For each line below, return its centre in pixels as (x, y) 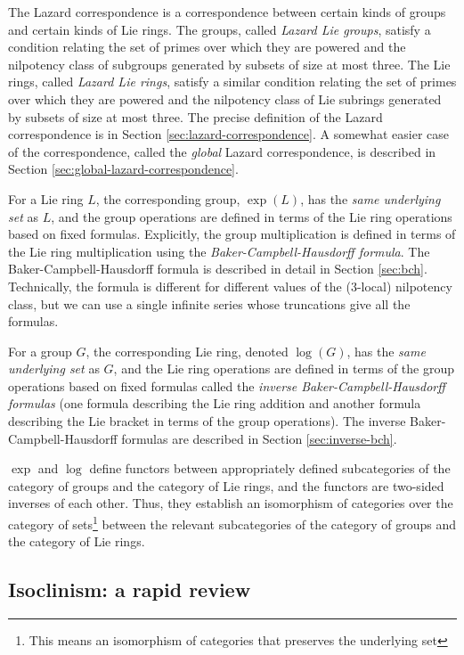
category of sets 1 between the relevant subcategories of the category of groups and (232, 523)
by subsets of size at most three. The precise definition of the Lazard (195, 116)
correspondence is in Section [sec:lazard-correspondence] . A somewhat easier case (228, 134)
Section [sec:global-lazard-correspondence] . (123, 169)
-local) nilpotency (404, 286)
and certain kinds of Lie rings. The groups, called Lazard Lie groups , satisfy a (220, 29)
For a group (40, 351)
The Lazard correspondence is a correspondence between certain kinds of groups (227, 12)
